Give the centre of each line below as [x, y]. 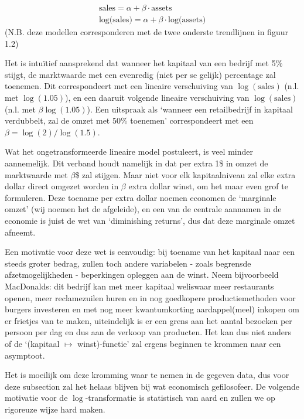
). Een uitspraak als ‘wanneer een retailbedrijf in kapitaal [190, 109]
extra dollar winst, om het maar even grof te [208, 186]
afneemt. [20, 232]
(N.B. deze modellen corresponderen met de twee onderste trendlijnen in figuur [146, 32]
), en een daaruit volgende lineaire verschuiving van [157, 98]
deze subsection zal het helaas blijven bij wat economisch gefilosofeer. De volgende [152, 386]
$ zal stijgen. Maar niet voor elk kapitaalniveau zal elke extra [185, 174]
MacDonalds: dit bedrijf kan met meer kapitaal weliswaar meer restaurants [139, 286]
